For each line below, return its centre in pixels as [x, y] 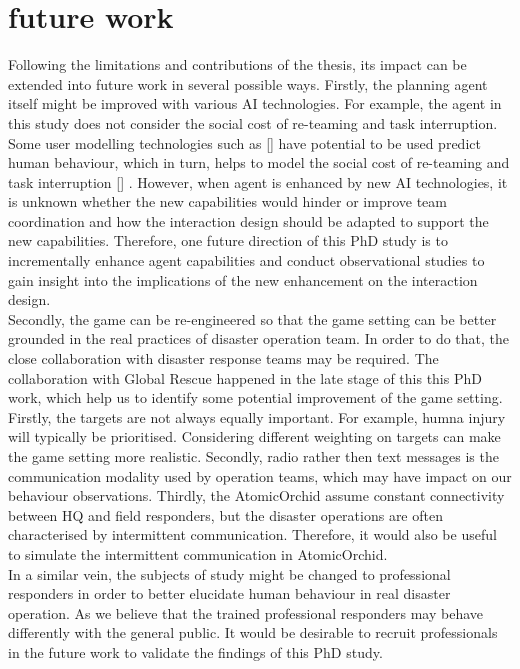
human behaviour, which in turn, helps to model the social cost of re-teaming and [259, 162]
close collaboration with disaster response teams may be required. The [223, 358]
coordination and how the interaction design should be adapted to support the [248, 220]
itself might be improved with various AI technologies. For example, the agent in [255, 103]
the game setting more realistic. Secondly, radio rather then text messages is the [253, 456]
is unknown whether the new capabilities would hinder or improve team [227, 201]
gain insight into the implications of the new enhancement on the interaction [243, 279]
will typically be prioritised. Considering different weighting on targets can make [254, 436]
